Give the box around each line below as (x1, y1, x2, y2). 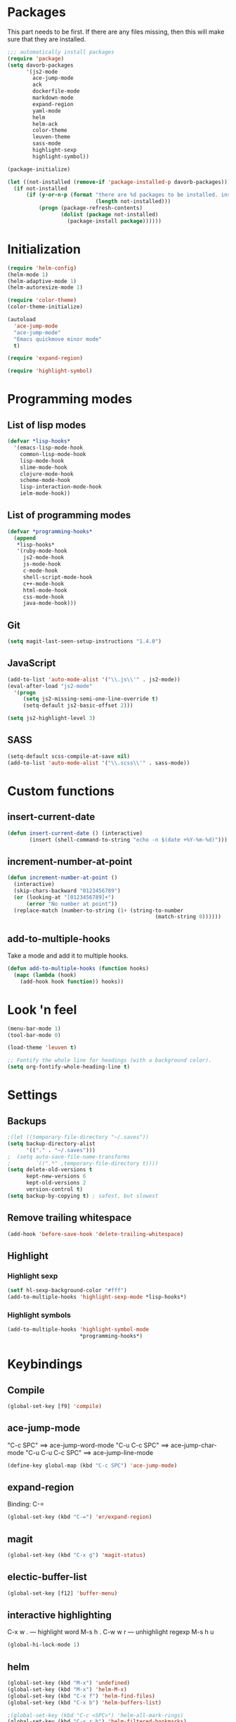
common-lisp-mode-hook (20, 450, 86, 457)
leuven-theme (32, 133, 71, 141)
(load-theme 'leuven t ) (7, 1044, 77, 1051)
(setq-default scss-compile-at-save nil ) (7, 752, 131, 759)
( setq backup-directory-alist (7, 1140, 96, 1147)
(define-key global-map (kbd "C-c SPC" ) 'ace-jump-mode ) (7, 1462, 178, 1469)
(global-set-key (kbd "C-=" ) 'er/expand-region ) (7, 1513, 152, 1521)
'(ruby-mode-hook (16, 547, 68, 555)
